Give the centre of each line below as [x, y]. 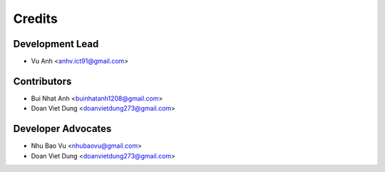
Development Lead [56, 44]
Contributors [42, 81]
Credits [36, 19]
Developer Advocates [62, 129]
